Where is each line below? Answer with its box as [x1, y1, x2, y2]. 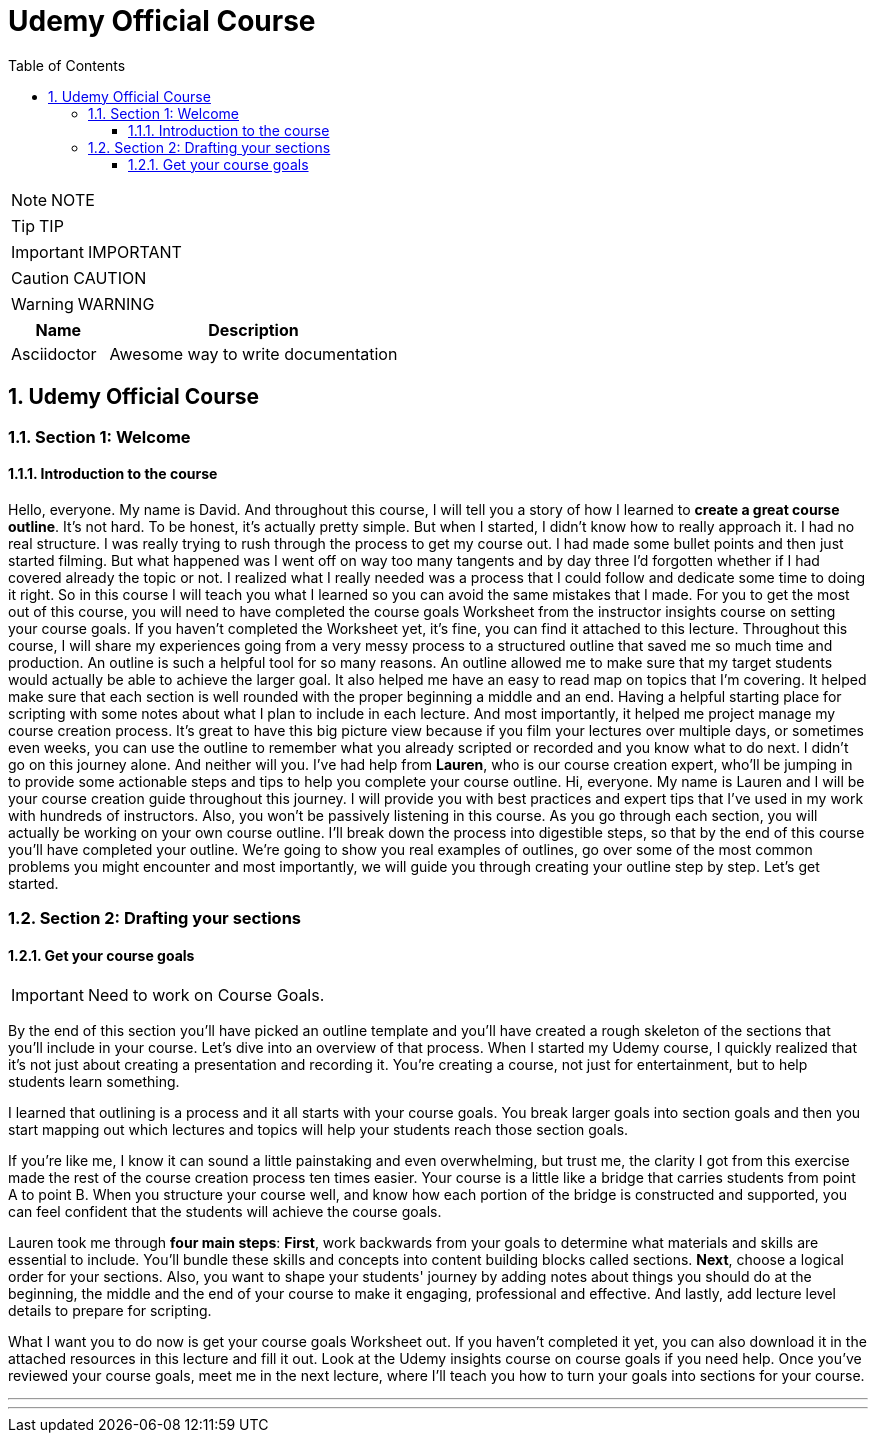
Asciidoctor [11, 343, 97, 364]
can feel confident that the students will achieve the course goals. [8, 1203, 442, 1221]
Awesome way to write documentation [109, 343, 398, 364]
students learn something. [8, 1073, 180, 1091]
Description [208, 319, 299, 340]
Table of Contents [8, 56, 126, 74]
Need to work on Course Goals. [87, 985, 325, 1006]
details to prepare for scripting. [8, 1302, 212, 1320]
